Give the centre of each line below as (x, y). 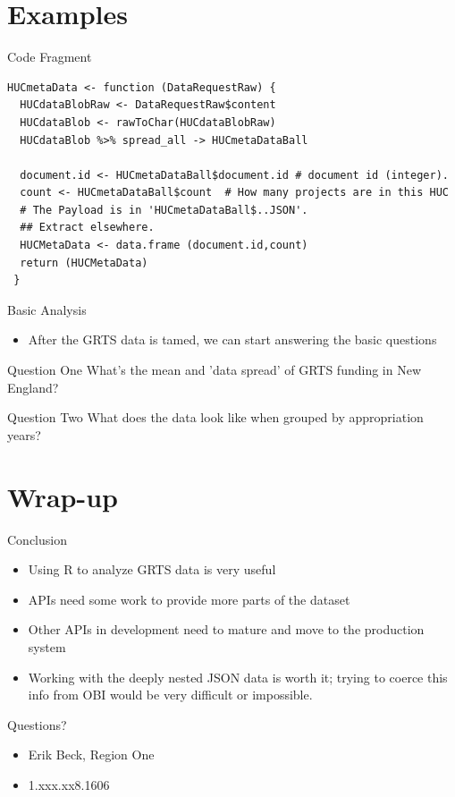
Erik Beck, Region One (91, 755)
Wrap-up (63, 496)
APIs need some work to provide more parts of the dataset (189, 599)
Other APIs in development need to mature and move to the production (226, 629)
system (47, 646)
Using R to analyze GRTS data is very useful (152, 569)
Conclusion (37, 539)
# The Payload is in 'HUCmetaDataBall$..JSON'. (164, 210)
